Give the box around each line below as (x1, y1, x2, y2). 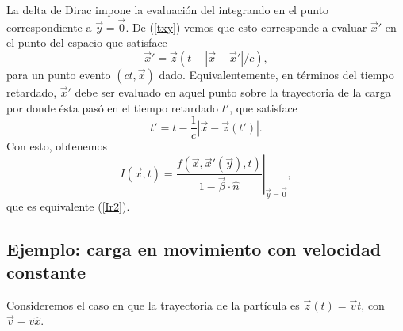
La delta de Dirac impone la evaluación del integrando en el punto (6, 2, 329, 17)
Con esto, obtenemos (6, 138, 107, 154)
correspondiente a (6, 18, 92, 35)
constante (6, 260, 86, 284)
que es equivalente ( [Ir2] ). (6, 197, 130, 214)
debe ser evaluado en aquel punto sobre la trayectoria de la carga (75, 84, 391, 100)
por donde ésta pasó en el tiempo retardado (6, 99, 219, 116)
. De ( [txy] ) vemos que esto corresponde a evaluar (125, 18, 367, 35)
